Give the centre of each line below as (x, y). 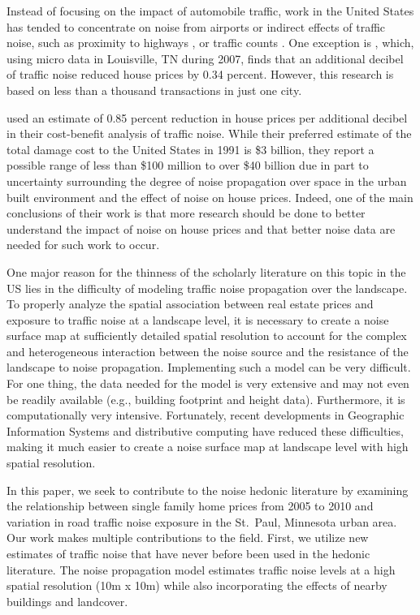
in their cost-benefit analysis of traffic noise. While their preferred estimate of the (209, 133)
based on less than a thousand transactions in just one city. (154, 90)
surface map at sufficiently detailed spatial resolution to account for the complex (207, 335)
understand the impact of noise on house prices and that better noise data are (201, 228)
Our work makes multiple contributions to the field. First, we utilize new (188, 538)
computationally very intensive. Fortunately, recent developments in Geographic (206, 415)
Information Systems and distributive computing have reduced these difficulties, (205, 430)
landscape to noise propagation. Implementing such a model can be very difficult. (209, 367)
